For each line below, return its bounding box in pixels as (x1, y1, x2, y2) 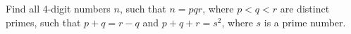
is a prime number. (264, 15, 346, 29)
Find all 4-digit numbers (6, 1, 111, 15)
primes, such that (6, 15, 81, 29)
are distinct (280, 1, 330, 15)
